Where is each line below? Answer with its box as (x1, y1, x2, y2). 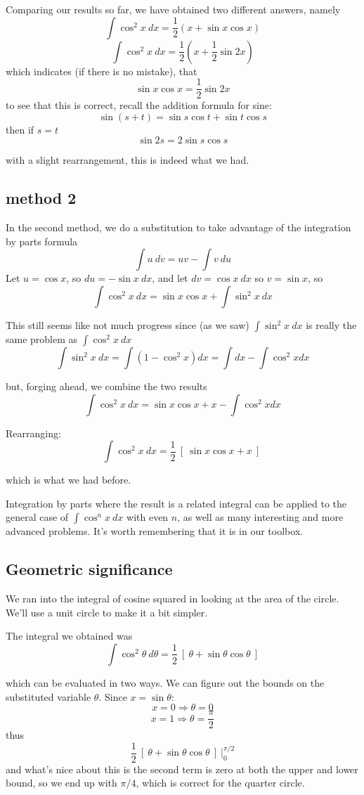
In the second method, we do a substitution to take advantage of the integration (6, 220, 351, 235)
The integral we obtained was (6, 628, 133, 643)
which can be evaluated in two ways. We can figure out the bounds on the (6, 675, 325, 690)
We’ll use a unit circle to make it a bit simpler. (6, 605, 208, 619)
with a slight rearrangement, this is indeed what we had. (6, 153, 249, 167)
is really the (306, 318, 357, 332)
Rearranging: (6, 425, 61, 440)
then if (6, 122, 34, 136)
